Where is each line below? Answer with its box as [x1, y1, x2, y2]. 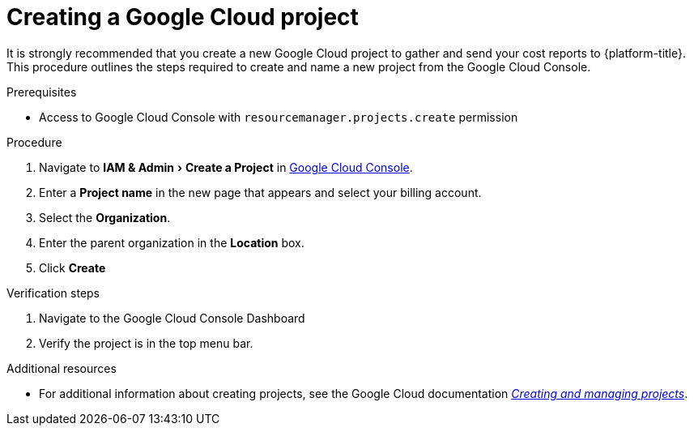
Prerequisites [6, 84, 77, 99]
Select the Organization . [39, 210, 171, 225]
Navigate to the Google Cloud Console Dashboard [39, 310, 305, 325]
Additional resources [6, 361, 117, 375]
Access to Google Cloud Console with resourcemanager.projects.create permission [39, 109, 518, 124]
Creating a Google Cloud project [6, 3, 359, 31]
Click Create [39, 260, 106, 275]
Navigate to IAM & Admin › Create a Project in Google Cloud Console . [39, 160, 413, 174]
